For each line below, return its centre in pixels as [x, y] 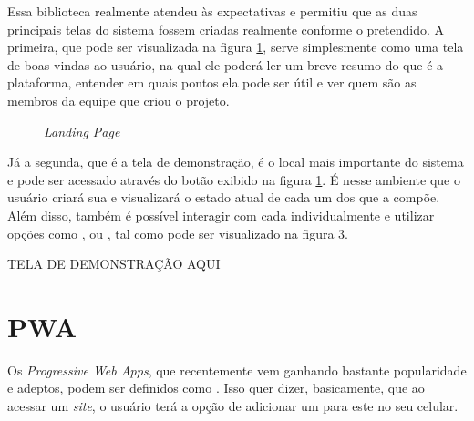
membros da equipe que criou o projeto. [118, 100]
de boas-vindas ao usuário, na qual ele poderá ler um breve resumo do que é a [226, 64]
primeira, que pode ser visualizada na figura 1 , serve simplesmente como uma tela [236, 47]
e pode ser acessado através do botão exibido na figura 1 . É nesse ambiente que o [234, 179]
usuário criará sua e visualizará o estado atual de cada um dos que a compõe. [224, 197]
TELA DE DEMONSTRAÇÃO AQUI [114, 264]
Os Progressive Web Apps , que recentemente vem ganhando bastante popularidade [237, 370]
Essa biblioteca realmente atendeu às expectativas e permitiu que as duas [212, 11]
